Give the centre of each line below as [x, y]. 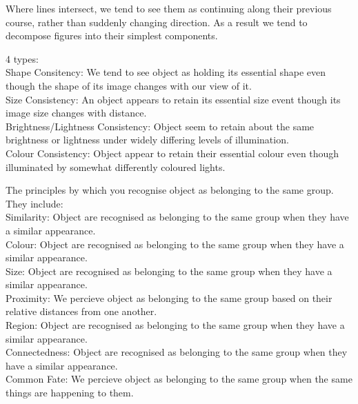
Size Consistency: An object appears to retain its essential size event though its [173, 99]
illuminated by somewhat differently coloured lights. [116, 166]
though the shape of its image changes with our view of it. [129, 85]
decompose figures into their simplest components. [112, 36]
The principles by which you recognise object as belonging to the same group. [170, 190]
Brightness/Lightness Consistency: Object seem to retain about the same [160, 126]
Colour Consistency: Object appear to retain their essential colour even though [172, 153]
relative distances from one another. [81, 311]
